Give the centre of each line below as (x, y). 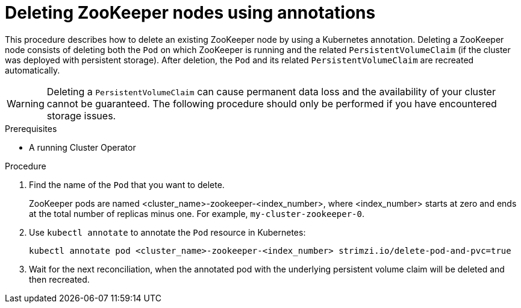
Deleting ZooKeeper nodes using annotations (190, 13)
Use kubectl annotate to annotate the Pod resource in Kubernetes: (167, 232)
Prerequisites (31, 128)
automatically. (33, 70)
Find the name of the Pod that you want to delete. (127, 184)
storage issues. (81, 115)
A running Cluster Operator (83, 147)
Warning (26, 103)
